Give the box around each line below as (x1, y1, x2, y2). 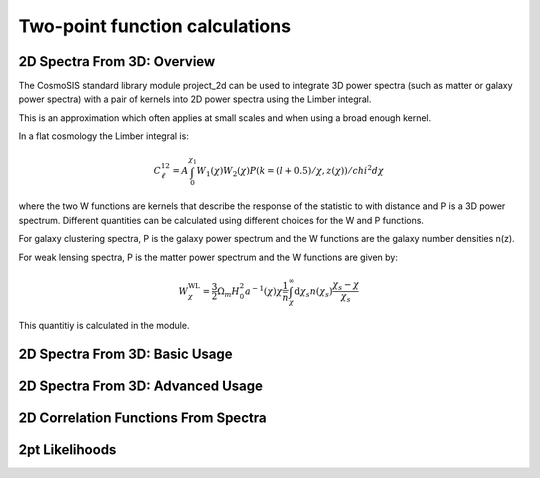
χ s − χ (332, 279, 360, 293)
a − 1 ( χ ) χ (245, 283, 283, 297)
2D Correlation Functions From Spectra (18, 410, 267, 427)
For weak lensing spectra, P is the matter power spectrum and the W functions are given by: (18, 251, 399, 263)
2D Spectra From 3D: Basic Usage (18, 346, 233, 363)
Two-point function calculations (18, 15, 292, 37)
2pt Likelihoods (18, 441, 117, 459)
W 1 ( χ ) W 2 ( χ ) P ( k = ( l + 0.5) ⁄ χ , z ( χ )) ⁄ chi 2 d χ (196, 163, 385, 179)
